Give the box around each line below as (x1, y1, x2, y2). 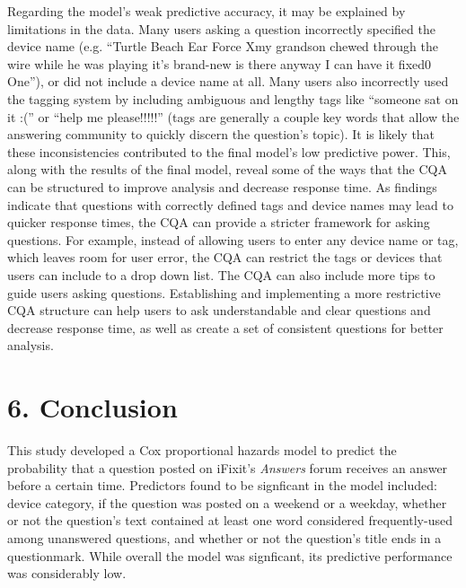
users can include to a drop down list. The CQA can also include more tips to (7, 265, 435, 284)
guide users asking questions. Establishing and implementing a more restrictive (7, 283, 441, 302)
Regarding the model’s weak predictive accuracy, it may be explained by (7, 2, 406, 20)
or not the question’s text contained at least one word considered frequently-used (7, 511, 453, 530)
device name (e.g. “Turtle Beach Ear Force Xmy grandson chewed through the (7, 37, 438, 56)
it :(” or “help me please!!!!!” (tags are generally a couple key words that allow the (7, 107, 460, 126)
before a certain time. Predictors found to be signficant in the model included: (7, 476, 437, 495)
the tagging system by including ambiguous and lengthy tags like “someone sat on (7, 89, 459, 108)
